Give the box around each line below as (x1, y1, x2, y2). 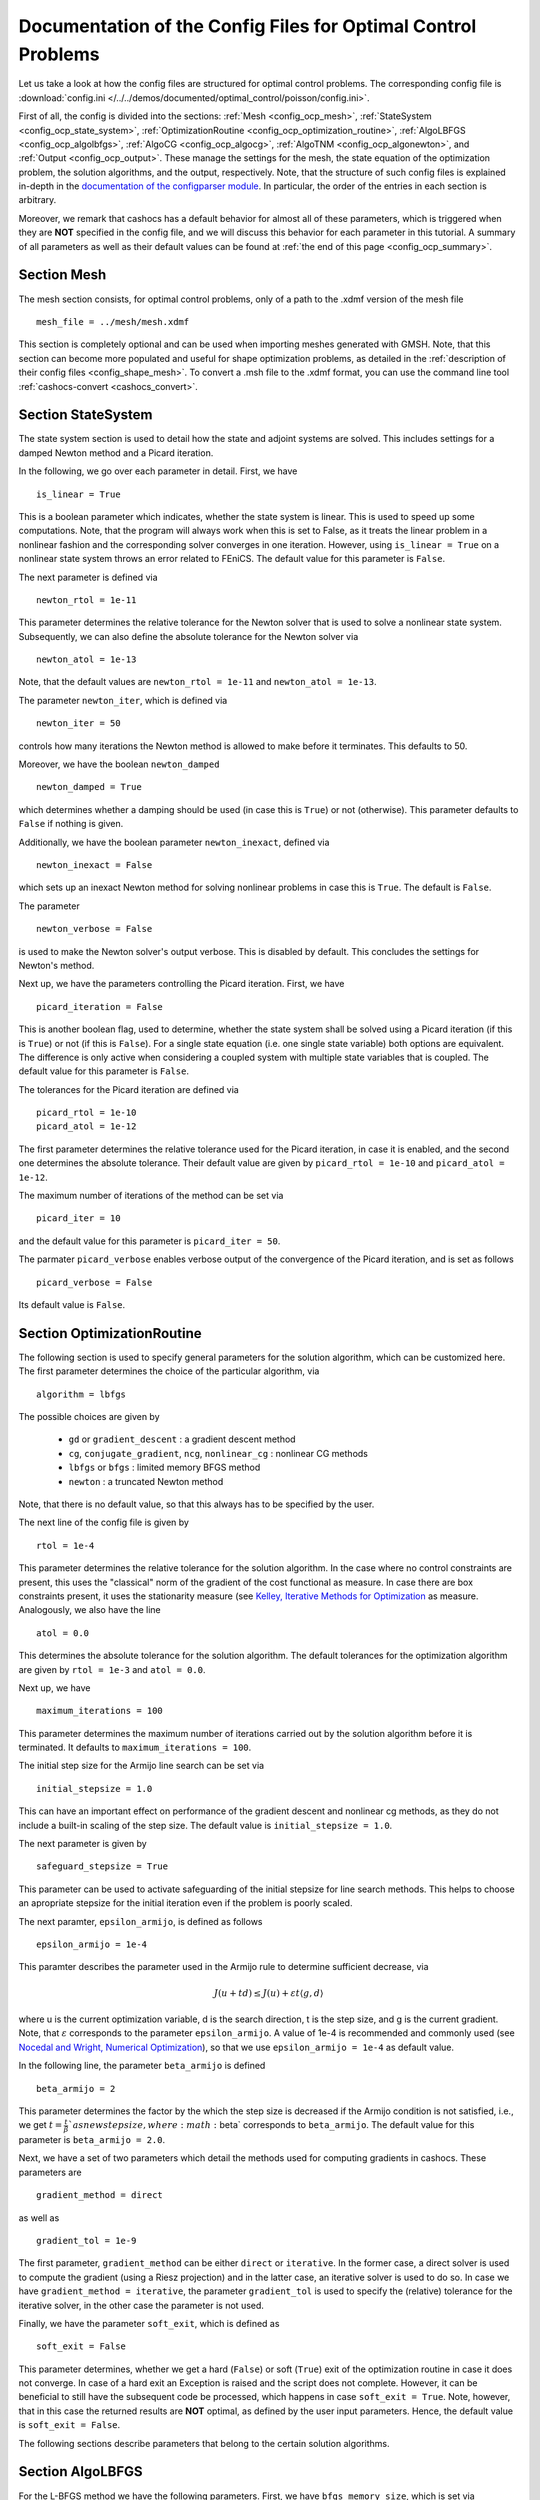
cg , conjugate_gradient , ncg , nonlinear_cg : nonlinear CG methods (68, 1447, 369, 1459)
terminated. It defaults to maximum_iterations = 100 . (18, 1741, 252, 1754)
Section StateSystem (18, 406, 153, 424)
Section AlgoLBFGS (18, 2463, 144, 2480)
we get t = (18, 2119, 63, 2131)
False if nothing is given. (18, 818, 124, 830)
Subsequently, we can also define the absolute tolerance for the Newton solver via (18, 630, 359, 642)
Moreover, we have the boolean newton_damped (18, 758, 220, 770)
